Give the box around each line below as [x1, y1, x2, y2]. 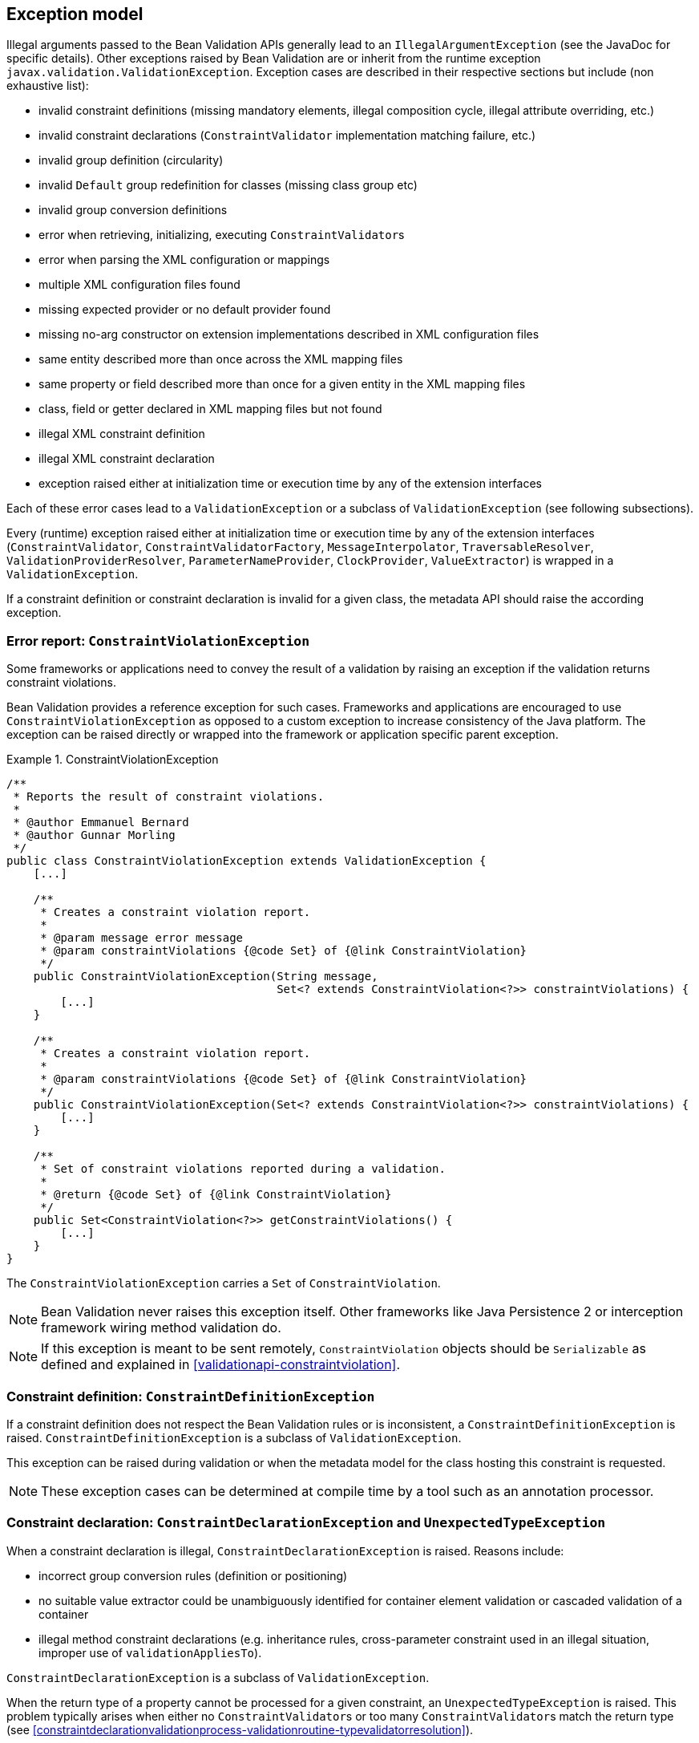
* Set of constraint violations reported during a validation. [40, 1162, 446, 1176]
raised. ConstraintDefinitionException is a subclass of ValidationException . [6, 1430, 462, 1445]
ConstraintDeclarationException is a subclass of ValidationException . [6, 1670, 430, 1684]
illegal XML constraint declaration [38, 452, 215, 466]
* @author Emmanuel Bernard [13, 816, 189, 829]
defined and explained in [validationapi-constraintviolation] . [41, 1356, 401, 1373]
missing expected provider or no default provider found [38, 302, 331, 317]
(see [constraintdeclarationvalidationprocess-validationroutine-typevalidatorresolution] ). [6, 1722, 474, 1737]
